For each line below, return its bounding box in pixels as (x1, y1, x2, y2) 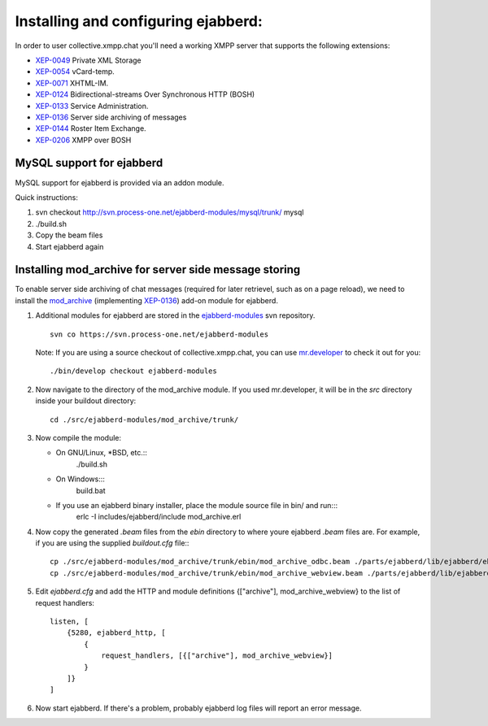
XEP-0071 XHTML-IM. (35, 78, 109, 88)
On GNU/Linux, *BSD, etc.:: (55, 448, 148, 458)
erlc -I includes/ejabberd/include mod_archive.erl (76, 512, 242, 522)
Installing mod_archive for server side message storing (15, 263, 301, 276)
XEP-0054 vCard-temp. (35, 67, 115, 76)
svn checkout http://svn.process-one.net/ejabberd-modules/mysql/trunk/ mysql (35, 207, 304, 217)
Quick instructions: (15, 192, 79, 202)
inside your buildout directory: (35, 396, 137, 406)
